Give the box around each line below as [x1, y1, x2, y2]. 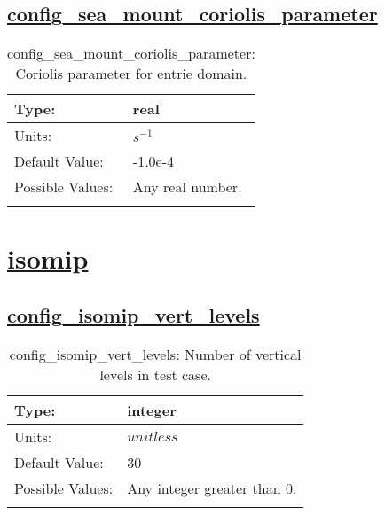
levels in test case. [99, 363, 211, 385]
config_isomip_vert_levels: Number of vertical [9, 343, 302, 364]
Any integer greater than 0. [127, 477, 297, 498]
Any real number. [132, 176, 242, 198]
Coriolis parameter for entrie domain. [15, 63, 247, 84]
